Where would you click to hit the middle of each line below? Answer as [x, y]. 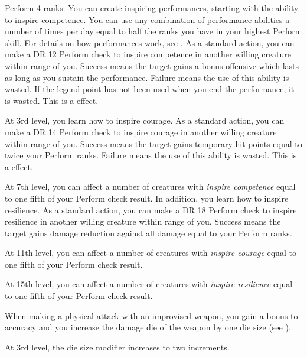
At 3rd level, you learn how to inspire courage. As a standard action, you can [145, 120]
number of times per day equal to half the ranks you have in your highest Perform [153, 31]
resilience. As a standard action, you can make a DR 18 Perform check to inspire [151, 210]
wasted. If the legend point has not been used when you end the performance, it [150, 89]
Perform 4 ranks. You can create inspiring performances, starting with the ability [152, 8]
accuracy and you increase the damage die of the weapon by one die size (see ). [148, 327]
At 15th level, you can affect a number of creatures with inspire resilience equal [149, 284]
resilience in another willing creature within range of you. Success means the [143, 221]
